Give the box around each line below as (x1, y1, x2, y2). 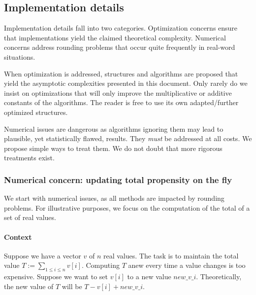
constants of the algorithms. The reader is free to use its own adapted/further (4, 97, 239, 108)
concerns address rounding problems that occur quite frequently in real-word (4, 42, 235, 52)
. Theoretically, (196, 271, 242, 282)
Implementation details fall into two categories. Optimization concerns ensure (4, 23, 238, 33)
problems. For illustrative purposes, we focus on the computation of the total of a (4, 202, 250, 213)
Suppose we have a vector (4, 250, 81, 260)
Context (4, 231, 32, 242)
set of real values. (4, 212, 56, 222)
